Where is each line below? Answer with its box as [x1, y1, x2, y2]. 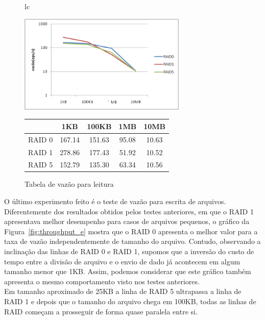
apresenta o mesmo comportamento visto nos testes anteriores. [4, 276, 200, 286]
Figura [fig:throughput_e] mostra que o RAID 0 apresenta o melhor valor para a [4, 226, 258, 236]
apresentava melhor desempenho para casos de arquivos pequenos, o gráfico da [4, 216, 250, 227]
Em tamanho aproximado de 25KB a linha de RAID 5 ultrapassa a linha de [4, 286, 242, 297]
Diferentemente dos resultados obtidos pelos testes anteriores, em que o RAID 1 [4, 206, 254, 216]
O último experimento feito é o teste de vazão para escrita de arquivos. [4, 196, 226, 207]
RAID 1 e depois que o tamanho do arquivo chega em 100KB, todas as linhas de [4, 296, 256, 306]
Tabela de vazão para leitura [25, 179, 114, 189]
